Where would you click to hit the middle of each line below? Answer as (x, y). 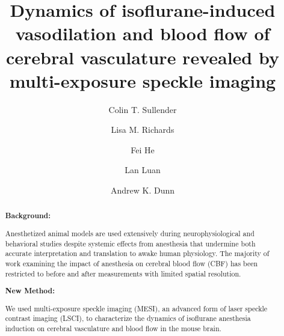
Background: (28, 216)
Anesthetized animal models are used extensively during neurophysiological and (130, 233)
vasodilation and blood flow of (143, 33)
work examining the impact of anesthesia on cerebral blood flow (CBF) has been (131, 263)
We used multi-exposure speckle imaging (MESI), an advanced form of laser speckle (136, 308)
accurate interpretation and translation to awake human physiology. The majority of (137, 253)
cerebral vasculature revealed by (143, 57)
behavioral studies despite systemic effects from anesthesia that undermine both (130, 243)
